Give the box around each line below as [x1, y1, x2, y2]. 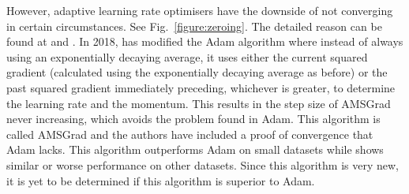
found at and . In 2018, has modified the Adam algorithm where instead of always [6, 33, 403, 50]
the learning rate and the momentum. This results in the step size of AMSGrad [6, 95, 391, 111]
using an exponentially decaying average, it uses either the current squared [6, 48, 368, 65]
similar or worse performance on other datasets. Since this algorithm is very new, [6, 156, 399, 173]
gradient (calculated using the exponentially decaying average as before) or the [6, 64, 388, 80]
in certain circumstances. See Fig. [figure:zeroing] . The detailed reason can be [6, 17, 382, 34]
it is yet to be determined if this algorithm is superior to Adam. [6, 172, 315, 188]
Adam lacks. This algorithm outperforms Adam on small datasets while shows [6, 141, 384, 158]
